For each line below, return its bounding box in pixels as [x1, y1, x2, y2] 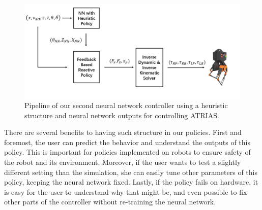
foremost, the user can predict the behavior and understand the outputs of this [4, 136, 251, 147]
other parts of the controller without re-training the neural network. [4, 196, 216, 207]
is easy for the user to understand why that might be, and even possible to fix [4, 186, 247, 197]
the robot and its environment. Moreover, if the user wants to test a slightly [4, 157, 241, 167]
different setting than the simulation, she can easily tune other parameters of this [4, 166, 257, 177]
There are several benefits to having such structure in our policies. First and [4, 127, 242, 137]
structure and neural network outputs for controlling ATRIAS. [24, 110, 219, 120]
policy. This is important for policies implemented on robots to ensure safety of [4, 147, 251, 157]
